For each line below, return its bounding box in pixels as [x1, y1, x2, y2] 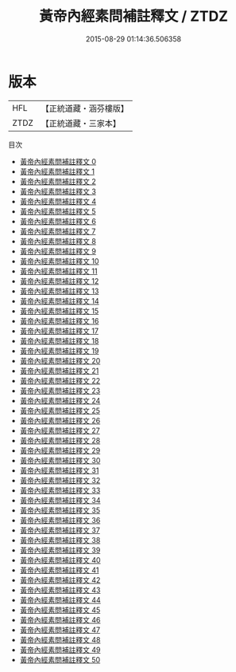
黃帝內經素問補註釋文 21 [19, 366, 99, 375]
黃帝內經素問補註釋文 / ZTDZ [38, 7, 229, 26]
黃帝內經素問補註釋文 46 [19, 615, 101, 624]
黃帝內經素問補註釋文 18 [19, 336, 99, 345]
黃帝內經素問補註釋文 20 [19, 356, 101, 365]
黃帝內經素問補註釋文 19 [19, 346, 99, 356]
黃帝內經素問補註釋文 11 [19, 266, 98, 276]
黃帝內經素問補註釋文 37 [19, 525, 101, 535]
